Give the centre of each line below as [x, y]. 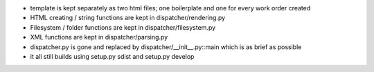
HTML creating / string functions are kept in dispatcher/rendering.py [128, 18]
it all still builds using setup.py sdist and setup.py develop [112, 56]
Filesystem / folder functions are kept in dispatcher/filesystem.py [123, 27]
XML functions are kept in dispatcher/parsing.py [99, 37]
